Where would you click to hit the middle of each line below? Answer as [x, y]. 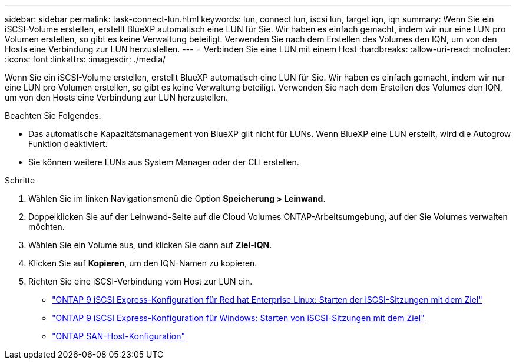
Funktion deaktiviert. [68, 144]
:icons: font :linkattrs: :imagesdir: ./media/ [85, 59]
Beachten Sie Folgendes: [53, 116]
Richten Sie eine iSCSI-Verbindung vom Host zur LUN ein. [140, 281]
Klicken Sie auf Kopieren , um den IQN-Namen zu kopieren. [143, 263]
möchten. [47, 227]
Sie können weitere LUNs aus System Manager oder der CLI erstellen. [164, 162]
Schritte [20, 180]
